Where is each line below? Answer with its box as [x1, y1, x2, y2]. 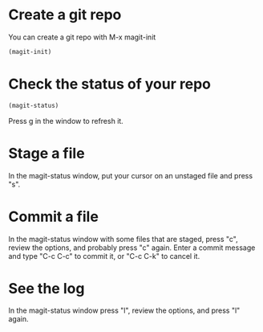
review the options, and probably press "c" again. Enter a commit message [8, 243, 256, 252]
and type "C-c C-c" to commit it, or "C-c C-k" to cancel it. [8, 251, 200, 260]
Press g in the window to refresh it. [8, 116, 124, 125]
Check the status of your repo [8, 75, 211, 93]
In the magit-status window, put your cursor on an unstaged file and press [8, 170, 253, 180]
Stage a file [8, 144, 86, 162]
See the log [8, 279, 85, 297]
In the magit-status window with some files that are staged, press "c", [8, 234, 238, 244]
